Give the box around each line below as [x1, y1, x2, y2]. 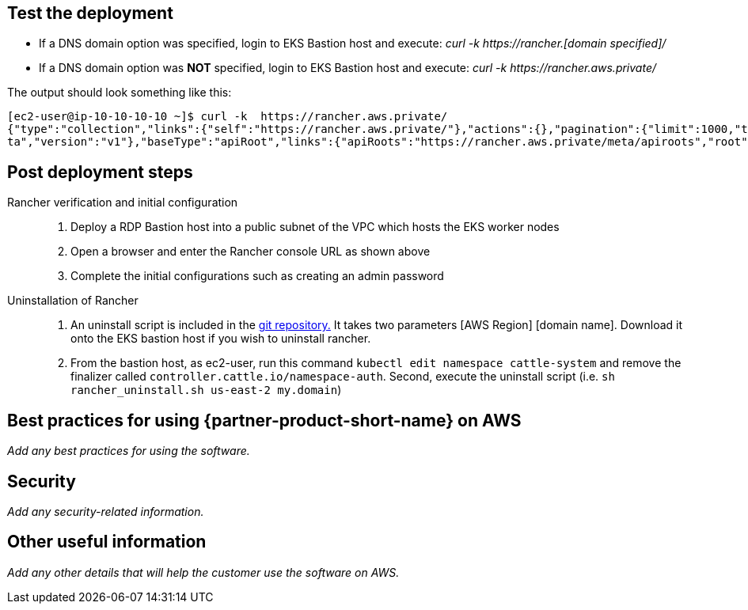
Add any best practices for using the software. [7, 444, 250, 458]
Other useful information [7, 532, 207, 552]
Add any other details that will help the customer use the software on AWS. [7, 565, 400, 579]
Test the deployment [7, 3, 173, 23]
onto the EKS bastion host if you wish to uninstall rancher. [70, 332, 371, 346]
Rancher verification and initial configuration [7, 195, 238, 210]
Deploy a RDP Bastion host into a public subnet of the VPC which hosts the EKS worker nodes [70, 220, 560, 234]
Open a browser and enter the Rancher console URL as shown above [70, 244, 431, 259]
